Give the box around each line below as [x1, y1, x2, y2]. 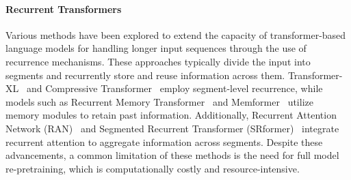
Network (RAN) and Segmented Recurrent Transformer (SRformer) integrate [5, 121, 339, 135]
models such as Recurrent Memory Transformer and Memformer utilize [5, 94, 313, 108]
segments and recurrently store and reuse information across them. [5, 67, 285, 82]
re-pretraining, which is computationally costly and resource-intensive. [5, 161, 300, 175]
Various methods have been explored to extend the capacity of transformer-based [5, 27, 346, 42]
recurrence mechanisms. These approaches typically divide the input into [5, 54, 311, 68]
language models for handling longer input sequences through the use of [5, 41, 307, 55]
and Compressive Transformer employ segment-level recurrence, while [26, 81, 323, 95]
